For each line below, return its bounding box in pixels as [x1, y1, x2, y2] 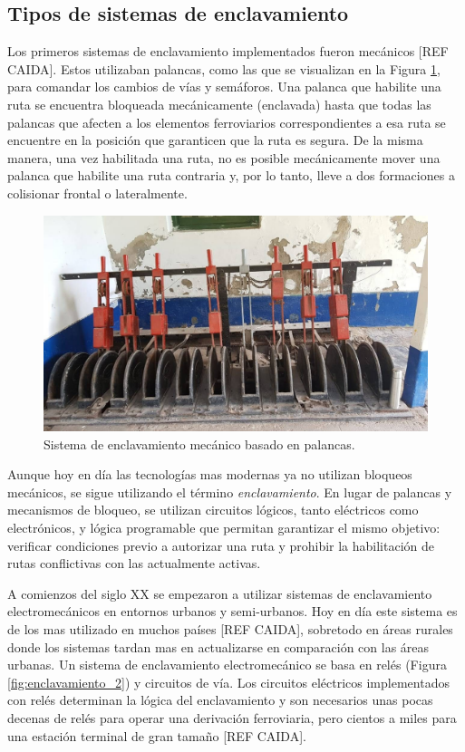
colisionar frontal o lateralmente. [7, 183, 188, 202]
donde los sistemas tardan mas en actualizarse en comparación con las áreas [7, 637, 430, 656]
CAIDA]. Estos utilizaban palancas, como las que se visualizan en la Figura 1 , [7, 59, 441, 78]
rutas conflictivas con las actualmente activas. [7, 554, 261, 573]
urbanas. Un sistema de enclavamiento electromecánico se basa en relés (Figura [7, 655, 447, 674]
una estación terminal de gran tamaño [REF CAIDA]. [7, 726, 306, 745]
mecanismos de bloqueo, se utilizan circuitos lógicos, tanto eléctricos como [7, 500, 419, 519]
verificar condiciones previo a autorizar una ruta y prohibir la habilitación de [7, 535, 435, 554]
